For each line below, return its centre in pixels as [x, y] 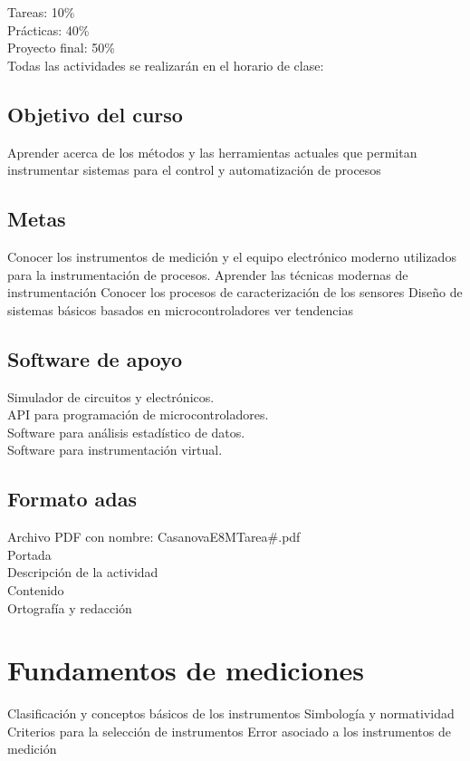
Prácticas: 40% [48, 29]
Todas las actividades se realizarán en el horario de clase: [166, 65]
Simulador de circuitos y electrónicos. [111, 396]
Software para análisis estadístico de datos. [126, 432]
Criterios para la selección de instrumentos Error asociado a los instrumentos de [229, 731]
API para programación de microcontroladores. [138, 414]
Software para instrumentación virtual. [115, 450]
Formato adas [72, 499]
